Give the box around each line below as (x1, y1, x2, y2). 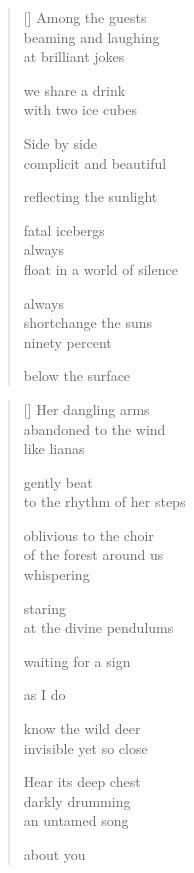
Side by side (23, 132, 97, 153)
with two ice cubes (23, 99, 138, 120)
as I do (23, 684, 66, 705)
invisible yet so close (23, 737, 148, 758)
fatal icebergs (23, 219, 105, 240)
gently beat (23, 471, 93, 492)
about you (23, 844, 86, 864)
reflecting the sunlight (23, 186, 158, 207)
